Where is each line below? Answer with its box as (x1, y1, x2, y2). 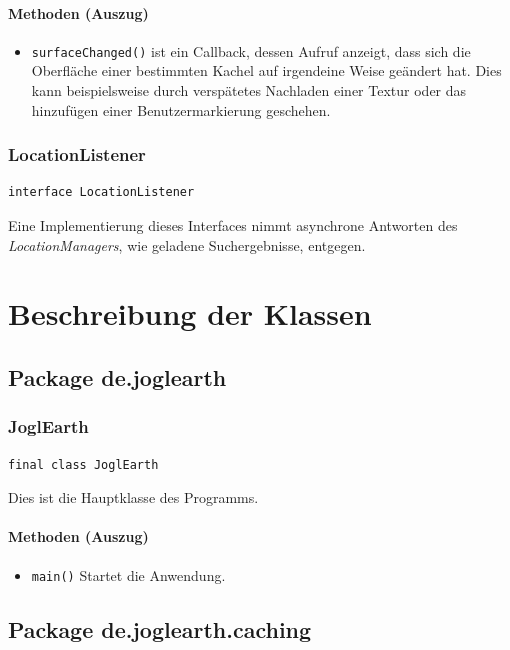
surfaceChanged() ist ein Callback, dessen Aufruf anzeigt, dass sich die (31, 40, 471, 61)
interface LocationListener (8, 185, 195, 200)
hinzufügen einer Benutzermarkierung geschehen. (31, 99, 331, 120)
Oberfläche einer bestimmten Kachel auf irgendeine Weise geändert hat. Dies (31, 60, 502, 81)
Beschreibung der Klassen (8, 293, 372, 334)
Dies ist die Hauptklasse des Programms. (8, 487, 259, 508)
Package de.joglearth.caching (8, 613, 312, 644)
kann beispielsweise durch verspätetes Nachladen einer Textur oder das (31, 80, 467, 101)
